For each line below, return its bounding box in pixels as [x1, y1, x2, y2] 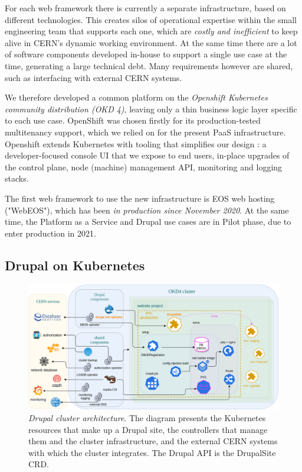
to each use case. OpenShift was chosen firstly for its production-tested [5, 114, 261, 127]
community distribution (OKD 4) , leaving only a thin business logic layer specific [5, 102, 297, 115]
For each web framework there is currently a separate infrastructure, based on [5, 2, 286, 14]
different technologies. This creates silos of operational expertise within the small [5, 13, 297, 25]
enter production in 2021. [5, 227, 96, 239]
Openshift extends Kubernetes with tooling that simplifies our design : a [5, 137, 267, 150]
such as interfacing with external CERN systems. [5, 71, 182, 83]
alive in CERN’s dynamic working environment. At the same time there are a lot [5, 36, 297, 49]
